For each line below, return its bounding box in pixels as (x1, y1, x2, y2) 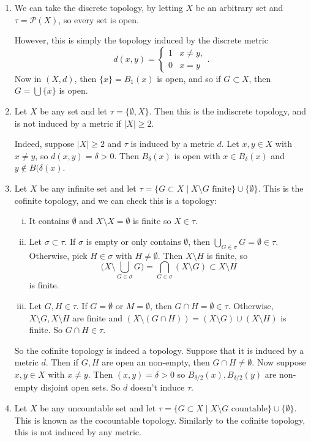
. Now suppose (252, 356, 306, 369)
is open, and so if (157, 72, 221, 84)
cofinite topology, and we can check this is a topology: (14, 193, 217, 206)
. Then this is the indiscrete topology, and (149, 104, 307, 117)
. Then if (45, 356, 78, 369)
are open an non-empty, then (102, 356, 210, 369)
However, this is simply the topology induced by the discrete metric (14, 34, 268, 47)
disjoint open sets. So (40, 381, 121, 394)
